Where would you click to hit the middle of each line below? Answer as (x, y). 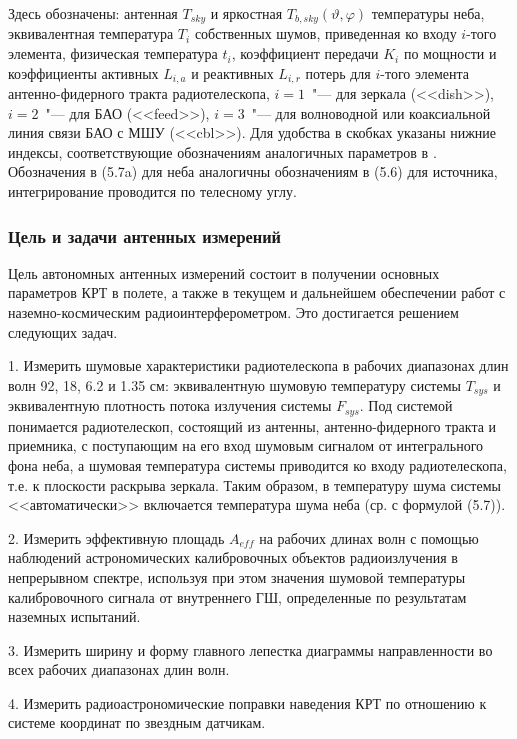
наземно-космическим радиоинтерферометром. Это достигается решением (233, 312)
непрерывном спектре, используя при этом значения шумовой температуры (237, 576)
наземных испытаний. (74, 616)
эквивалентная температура (91, 33)
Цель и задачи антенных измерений (145, 235)
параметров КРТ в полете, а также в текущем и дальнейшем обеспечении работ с (257, 292)
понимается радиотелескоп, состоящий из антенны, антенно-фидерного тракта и (252, 425)
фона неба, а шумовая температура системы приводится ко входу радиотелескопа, (257, 464)
